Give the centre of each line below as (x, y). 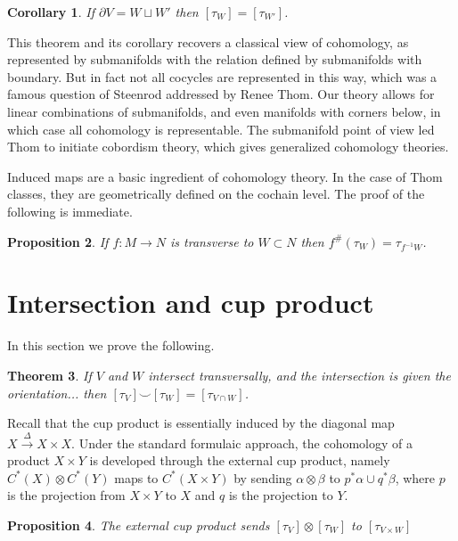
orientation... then (57, 393)
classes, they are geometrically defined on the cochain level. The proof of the (216, 194)
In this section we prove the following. (111, 345)
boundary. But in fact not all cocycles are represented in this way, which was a (222, 76)
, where (415, 477)
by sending (263, 477)
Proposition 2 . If (58, 241)
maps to (136, 477)
